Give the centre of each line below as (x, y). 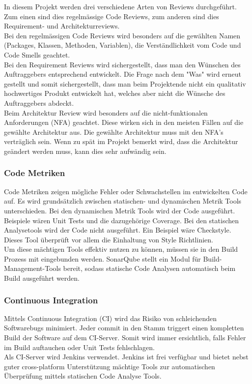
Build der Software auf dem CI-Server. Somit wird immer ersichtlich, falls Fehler (125, 338)
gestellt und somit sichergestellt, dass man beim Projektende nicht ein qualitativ (125, 83)
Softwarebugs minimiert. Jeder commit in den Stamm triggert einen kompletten (124, 328)
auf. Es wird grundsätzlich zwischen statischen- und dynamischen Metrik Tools (123, 201)
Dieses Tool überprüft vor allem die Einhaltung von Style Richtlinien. (109, 239)
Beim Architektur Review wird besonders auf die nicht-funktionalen (106, 112)
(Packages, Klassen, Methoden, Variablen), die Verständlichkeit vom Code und (123, 45)
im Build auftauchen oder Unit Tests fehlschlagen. (79, 347)
